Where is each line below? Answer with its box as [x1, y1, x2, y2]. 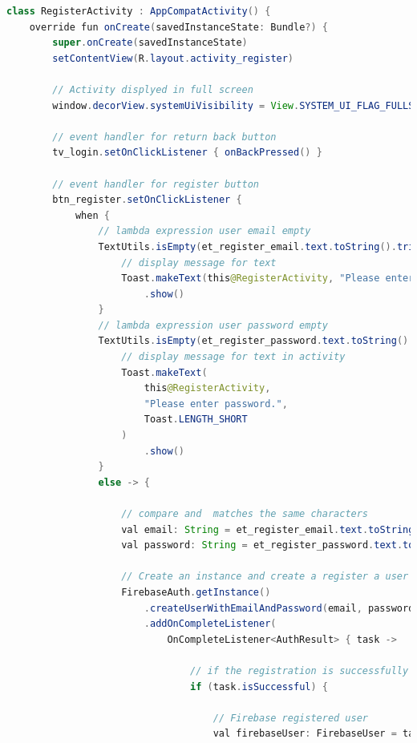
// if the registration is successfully [190, 664, 409, 676]
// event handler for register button [52, 178, 259, 190]
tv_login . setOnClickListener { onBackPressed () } [52, 147, 322, 159]
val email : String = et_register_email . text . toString [121, 523, 415, 535]
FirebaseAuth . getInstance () [121, 586, 271, 598]
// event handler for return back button [52, 131, 277, 143]
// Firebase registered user [213, 712, 369, 724]
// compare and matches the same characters [121, 508, 369, 519]
